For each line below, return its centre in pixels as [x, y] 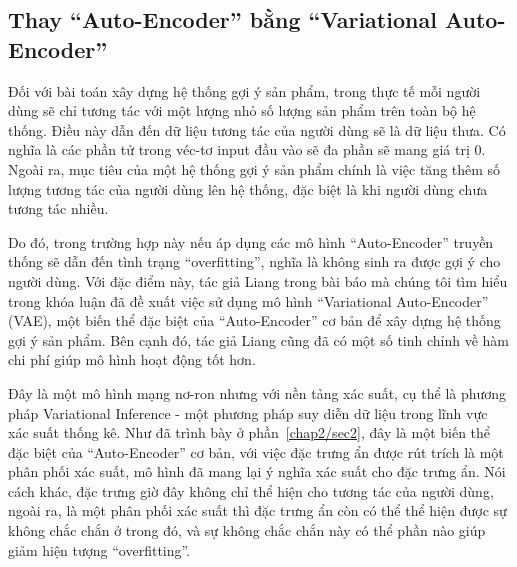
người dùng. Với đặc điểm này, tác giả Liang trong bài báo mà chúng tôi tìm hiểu [258, 280]
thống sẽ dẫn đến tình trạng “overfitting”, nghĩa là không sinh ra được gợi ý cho [254, 261]
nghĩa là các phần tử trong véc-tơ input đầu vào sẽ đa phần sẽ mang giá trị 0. [247, 149]
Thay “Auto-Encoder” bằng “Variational [222, 19]
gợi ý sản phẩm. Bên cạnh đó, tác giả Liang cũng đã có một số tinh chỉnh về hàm [259, 339]
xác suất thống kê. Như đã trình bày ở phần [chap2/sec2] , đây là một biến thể [249, 432]
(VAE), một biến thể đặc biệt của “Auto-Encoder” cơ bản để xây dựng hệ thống [254, 320]
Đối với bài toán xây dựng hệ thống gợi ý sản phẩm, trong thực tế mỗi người [244, 90]
